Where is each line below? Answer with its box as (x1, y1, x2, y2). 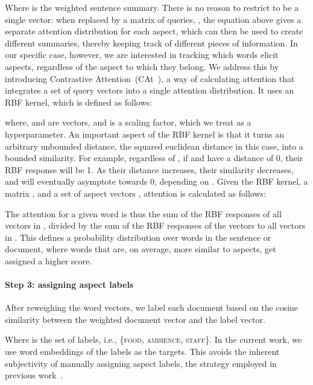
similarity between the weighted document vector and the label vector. (5, 313, 265, 325)
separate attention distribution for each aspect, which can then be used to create (5, 25, 303, 37)
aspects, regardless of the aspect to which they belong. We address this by (5, 60, 279, 72)
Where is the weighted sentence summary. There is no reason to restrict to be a (5, 1, 299, 13)
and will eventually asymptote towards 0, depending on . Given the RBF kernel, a (5, 175, 308, 188)
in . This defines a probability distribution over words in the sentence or (5, 231, 271, 243)
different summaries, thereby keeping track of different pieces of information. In (5, 36, 298, 49)
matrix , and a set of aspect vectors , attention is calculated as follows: (5, 186, 266, 199)
